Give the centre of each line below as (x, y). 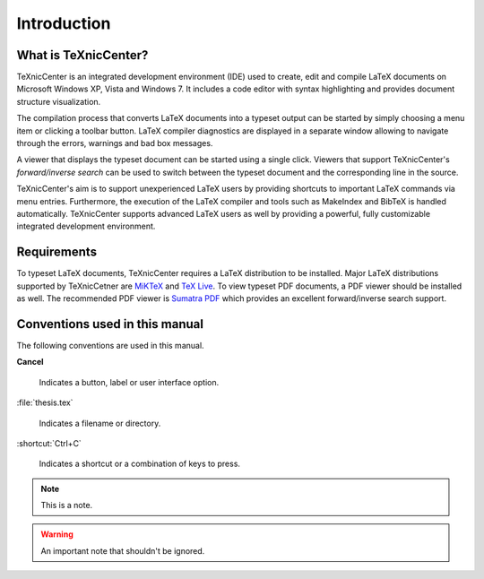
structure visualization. (59, 101)
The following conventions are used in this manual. (111, 345)
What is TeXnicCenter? (82, 55)
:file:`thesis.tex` (45, 402)
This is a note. (67, 506)
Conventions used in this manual (110, 324)
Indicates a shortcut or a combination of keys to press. (140, 464)
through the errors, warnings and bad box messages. (115, 143)
